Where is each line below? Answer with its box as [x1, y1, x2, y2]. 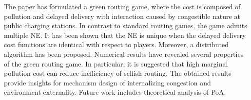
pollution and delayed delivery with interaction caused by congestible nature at [4, 11, 240, 21]
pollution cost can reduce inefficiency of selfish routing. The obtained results [4, 68, 232, 78]
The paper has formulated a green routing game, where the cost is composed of [4, 1, 241, 11]
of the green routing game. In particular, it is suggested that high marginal [4, 58, 228, 68]
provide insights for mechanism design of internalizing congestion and [4, 77, 211, 87]
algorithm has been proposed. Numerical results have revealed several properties [4, 49, 244, 59]
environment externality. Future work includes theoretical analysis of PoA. [4, 87, 226, 97]
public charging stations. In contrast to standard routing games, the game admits [4, 20, 247, 31]
